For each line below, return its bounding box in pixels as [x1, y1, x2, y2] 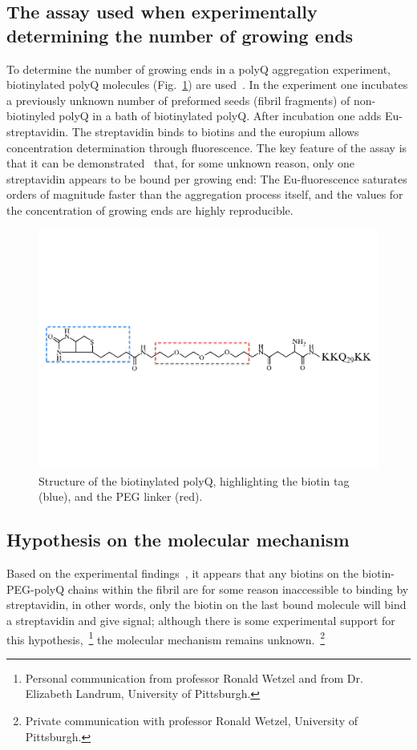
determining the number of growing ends [6, 22, 354, 47]
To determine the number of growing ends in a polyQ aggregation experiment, [6, 60, 391, 77]
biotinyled [6, 107, 55, 124]
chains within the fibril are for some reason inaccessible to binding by [67, 580, 409, 597]
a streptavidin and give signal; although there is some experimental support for [6, 611, 395, 628]
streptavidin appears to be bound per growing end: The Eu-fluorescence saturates [6, 170, 407, 187]
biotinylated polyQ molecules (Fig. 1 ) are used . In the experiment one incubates [6, 76, 408, 93]
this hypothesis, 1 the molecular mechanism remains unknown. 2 [6, 628, 326, 647]
